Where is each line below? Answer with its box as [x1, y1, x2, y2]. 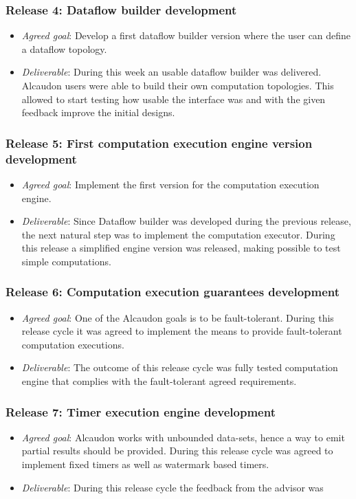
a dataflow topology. [21, 41, 107, 56]
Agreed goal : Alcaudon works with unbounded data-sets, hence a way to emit [21, 430, 345, 444]
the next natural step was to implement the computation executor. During [21, 227, 335, 241]
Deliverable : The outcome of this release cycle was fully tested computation [21, 360, 338, 375]
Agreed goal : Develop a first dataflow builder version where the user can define [21, 28, 351, 43]
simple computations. [21, 254, 111, 268]
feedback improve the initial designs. [21, 105, 175, 120]
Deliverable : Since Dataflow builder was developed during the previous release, [21, 214, 351, 228]
